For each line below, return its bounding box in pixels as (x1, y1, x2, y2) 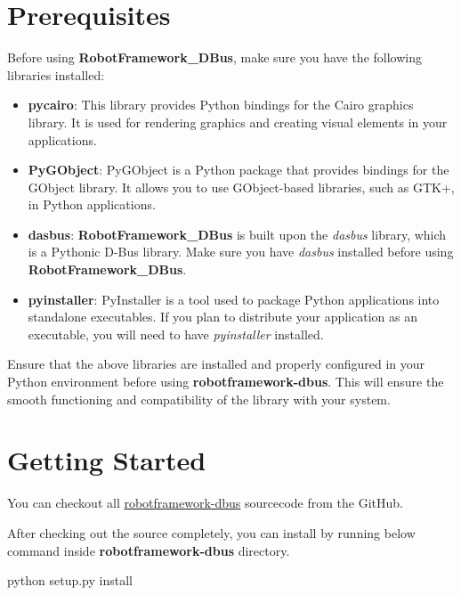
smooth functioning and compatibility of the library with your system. (7, 389, 391, 408)
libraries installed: (7, 65, 105, 84)
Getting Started (7, 442, 206, 478)
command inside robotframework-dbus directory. (7, 541, 290, 559)
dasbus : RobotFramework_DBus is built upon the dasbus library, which (28, 224, 447, 243)
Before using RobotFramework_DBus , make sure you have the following (7, 48, 422, 67)
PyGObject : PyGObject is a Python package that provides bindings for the (28, 160, 449, 179)
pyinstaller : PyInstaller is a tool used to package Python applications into (28, 289, 440, 308)
